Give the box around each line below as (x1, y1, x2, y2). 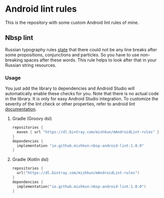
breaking (5, 57, 23, 63)
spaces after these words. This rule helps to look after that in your (23, 57, 157, 63)
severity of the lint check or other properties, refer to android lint (5, 101, 136, 107)
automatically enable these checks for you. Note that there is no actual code (5, 91, 159, 97)
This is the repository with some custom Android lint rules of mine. (5, 20, 139, 25)
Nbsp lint (5, 34, 33, 42)
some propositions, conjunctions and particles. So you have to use (5, 52, 140, 58)
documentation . (5, 106, 37, 112)
